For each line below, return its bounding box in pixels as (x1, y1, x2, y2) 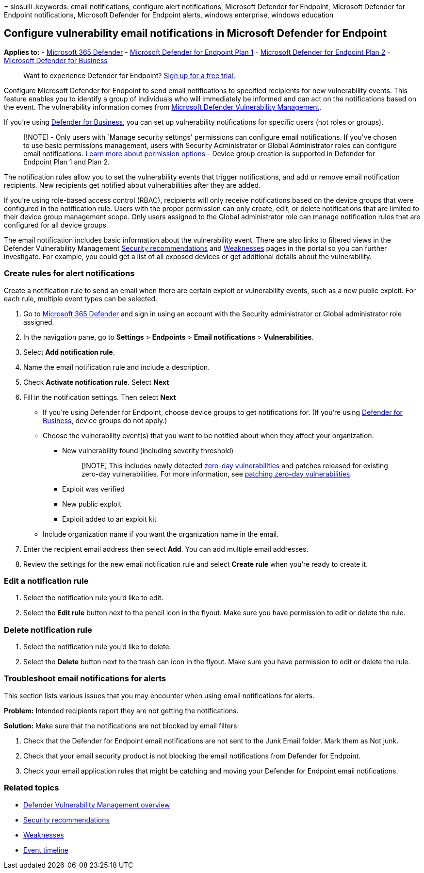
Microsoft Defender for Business (4, 56, 108, 65)
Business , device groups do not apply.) (43, 416, 167, 425)
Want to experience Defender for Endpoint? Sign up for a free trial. (23, 71, 235, 80)
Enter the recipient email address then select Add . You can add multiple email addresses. (23, 544, 309, 553)
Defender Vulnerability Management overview (23, 800, 170, 809)
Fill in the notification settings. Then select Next (23, 393, 176, 401)
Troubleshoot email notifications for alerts (4, 674, 166, 684)
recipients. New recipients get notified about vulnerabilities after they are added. (4, 181, 261, 189)
